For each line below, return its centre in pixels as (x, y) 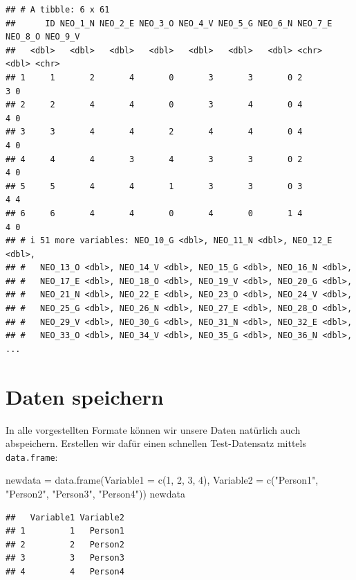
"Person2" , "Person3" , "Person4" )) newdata (95, 493)
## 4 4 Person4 (65, 571)
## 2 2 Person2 (65, 544)
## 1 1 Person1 (65, 531)
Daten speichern (85, 396)
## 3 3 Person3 (65, 558)
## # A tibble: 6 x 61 (58, 10)
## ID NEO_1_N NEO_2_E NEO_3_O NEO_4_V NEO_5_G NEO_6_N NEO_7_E (169, 23)
